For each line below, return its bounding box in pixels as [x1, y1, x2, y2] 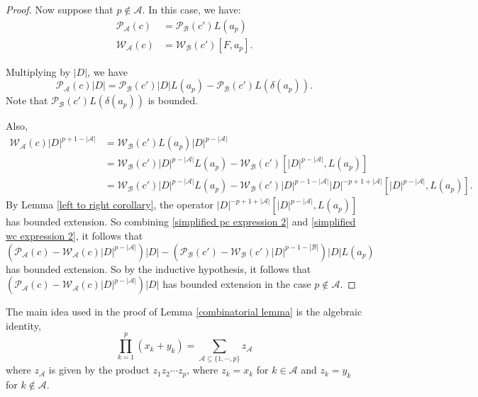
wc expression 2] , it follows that [6, 228, 143, 242]
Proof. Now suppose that [6, 2, 113, 16]
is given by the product [48, 362, 150, 377]
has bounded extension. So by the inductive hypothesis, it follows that [6, 261, 311, 276]
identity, [6, 318, 41, 332]
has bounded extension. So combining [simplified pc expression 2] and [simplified [6, 214, 356, 229]
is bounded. [148, 93, 199, 108]
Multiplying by [6, 64, 71, 79]
